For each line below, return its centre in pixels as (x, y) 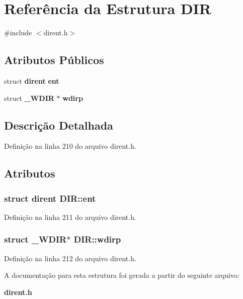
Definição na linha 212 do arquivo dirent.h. (70, 258)
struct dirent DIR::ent (50, 198)
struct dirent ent (32, 80)
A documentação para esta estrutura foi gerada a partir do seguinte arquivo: (122, 275)
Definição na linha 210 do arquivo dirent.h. (70, 146)
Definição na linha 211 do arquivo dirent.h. (70, 217)
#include (18, 33)
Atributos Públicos (54, 60)
